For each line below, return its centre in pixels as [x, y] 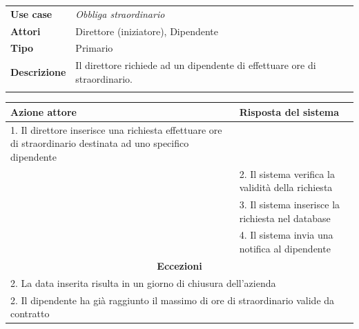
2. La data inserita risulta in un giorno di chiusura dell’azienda [143, 282]
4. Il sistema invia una [286, 235]
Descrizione [38, 72]
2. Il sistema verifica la [287, 173]
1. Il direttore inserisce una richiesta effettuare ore [116, 129]
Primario [94, 48]
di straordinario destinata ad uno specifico [100, 143]
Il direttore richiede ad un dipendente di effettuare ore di [196, 65]
